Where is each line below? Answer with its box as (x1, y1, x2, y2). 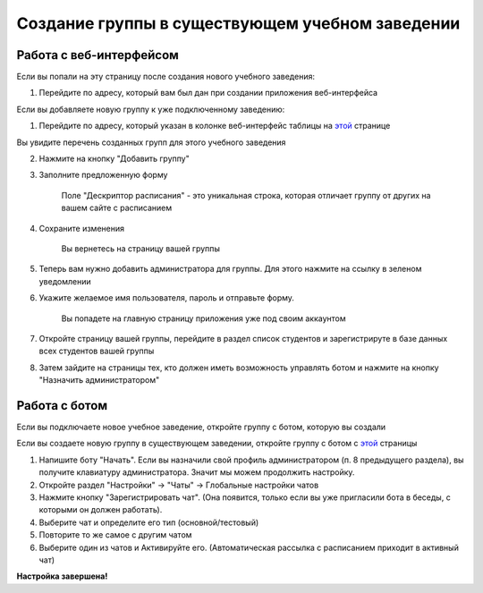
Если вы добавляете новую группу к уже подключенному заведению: (16, 104, 285, 114)
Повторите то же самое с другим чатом (38, 529, 192, 540)
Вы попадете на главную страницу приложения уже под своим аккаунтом (61, 313, 346, 324)
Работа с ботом (16, 398, 107, 413)
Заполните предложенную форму (38, 170, 168, 181)
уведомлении (38, 275, 91, 286)
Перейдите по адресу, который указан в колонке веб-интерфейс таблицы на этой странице (38, 121, 391, 131)
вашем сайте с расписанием (61, 202, 173, 214)
